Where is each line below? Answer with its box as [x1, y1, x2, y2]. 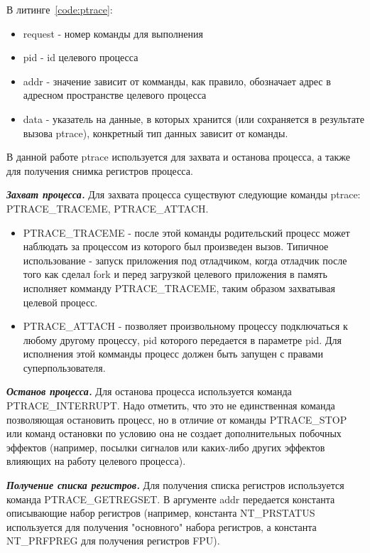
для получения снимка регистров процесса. [6, 163, 193, 178]
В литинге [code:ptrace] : [6, 2, 113, 16]
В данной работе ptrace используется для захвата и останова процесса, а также [6, 149, 350, 164]
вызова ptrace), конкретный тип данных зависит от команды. [23, 125, 288, 140]
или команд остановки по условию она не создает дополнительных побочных [6, 426, 342, 441]
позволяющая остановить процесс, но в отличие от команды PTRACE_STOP [6, 412, 347, 426]
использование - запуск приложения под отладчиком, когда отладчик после [23, 252, 347, 267]
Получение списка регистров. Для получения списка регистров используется [6, 478, 344, 493]
